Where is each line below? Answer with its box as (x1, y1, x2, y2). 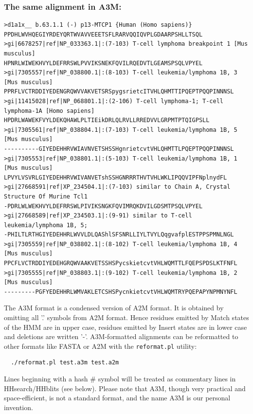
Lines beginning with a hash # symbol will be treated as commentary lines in (4, 374, 236, 384)
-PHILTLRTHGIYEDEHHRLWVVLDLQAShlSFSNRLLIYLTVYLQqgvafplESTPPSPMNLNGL (4, 231, 234, 238)
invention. (4, 402, 33, 412)
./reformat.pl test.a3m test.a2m (11, 359, 119, 366)
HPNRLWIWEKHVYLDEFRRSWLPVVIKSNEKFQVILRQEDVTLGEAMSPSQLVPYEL (4, 59, 203, 67)
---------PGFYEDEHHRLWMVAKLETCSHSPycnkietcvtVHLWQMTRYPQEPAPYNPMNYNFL (4, 288, 237, 295)
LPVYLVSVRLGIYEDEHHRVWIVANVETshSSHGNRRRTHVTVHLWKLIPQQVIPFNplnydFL (4, 174, 227, 181)
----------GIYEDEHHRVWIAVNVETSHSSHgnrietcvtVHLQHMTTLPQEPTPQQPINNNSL (4, 145, 234, 152)
